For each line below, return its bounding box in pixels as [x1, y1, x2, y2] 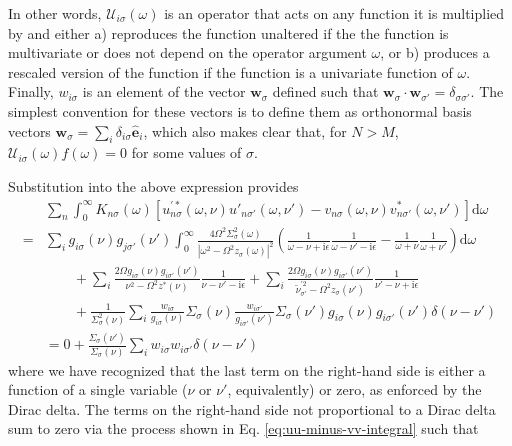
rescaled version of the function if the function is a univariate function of [8, 61, 453, 82]
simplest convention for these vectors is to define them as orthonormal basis [8, 100, 472, 121]
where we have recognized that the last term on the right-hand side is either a [8, 359, 486, 380]
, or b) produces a [380, 42, 490, 63]
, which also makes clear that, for [143, 120, 347, 141]
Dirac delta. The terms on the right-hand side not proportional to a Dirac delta [8, 398, 496, 419]
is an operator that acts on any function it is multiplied [164, 3, 505, 23]
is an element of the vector [82, 81, 246, 102]
